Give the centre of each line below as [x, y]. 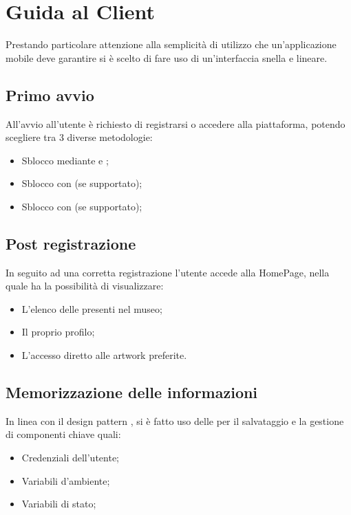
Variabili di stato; [59, 504]
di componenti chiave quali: [63, 434]
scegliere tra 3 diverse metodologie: [79, 137]
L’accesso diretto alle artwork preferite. [104, 355]
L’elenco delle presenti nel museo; [92, 308]
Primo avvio [50, 95]
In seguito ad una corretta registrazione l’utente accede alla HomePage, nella [168, 272]
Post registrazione [71, 243]
